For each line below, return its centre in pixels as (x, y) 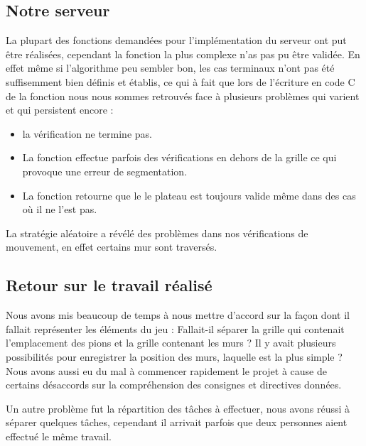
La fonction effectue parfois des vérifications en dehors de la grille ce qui (179, 157)
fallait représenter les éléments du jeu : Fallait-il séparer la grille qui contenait (175, 328)
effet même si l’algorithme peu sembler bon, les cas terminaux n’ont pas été (170, 68)
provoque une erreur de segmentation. (105, 171)
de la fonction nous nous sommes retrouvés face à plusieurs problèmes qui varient (183, 96)
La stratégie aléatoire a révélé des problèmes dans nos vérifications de (157, 233)
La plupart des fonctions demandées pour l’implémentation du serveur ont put (176, 40)
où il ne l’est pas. (60, 209)
